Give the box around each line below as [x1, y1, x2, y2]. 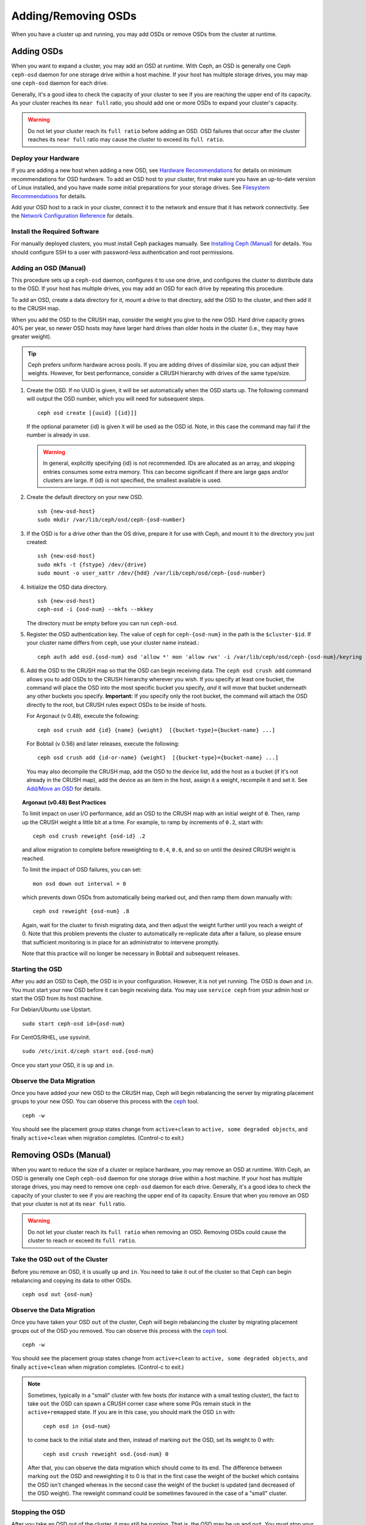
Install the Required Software [11, 228, 99, 236]
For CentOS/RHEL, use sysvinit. [11, 1034, 91, 1041]
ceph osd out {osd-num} [22, 1291, 93, 1298]
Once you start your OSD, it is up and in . [11, 1061, 114, 1069]
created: [26, 538, 48, 545]
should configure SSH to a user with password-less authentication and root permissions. [11, 248, 234, 256]
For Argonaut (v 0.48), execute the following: [26, 712, 140, 720]
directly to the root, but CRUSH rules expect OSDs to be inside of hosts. [26, 701, 207, 708]
